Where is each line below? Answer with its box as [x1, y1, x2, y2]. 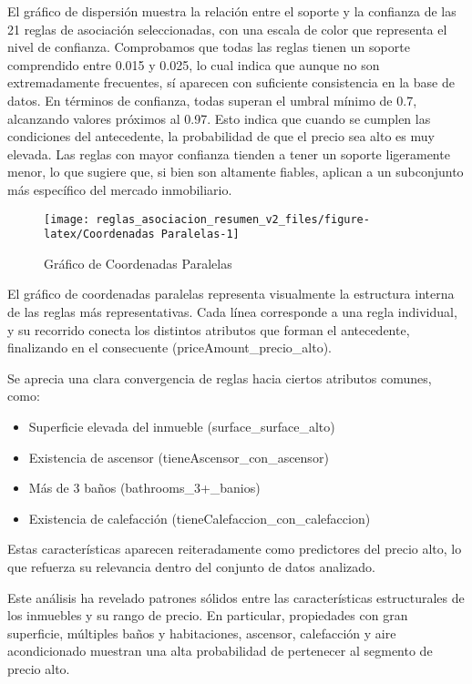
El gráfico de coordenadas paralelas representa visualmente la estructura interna [7, 284, 455, 303]
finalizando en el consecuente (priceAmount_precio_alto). [7, 338, 332, 357]
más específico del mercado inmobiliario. [7, 179, 232, 199]
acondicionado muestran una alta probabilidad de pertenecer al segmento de [7, 641, 433, 660]
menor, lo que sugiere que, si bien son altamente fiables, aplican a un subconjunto [7, 162, 464, 181]
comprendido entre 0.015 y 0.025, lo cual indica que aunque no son [7, 55, 380, 74]
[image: [44, 212, 90, 226]
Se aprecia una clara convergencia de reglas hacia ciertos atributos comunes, [7, 368, 432, 387]
